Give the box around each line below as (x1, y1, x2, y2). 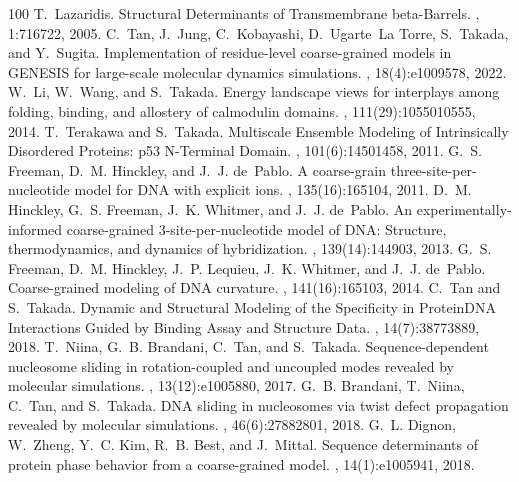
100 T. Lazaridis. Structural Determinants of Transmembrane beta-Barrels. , (8, 3, 480, 23)
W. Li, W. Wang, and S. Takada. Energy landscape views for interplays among (8, 81, 500, 102)
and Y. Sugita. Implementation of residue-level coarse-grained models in (8, 42, 452, 63)
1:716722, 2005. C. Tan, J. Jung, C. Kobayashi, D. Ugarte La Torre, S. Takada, (8, 22, 509, 43)
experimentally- (416, 198, 512, 219)
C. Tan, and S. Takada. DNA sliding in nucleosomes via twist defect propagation (8, 394, 509, 415)
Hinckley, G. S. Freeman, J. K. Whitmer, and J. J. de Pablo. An (8, 198, 413, 219)
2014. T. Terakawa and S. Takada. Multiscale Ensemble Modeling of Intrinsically (8, 120, 509, 141)
